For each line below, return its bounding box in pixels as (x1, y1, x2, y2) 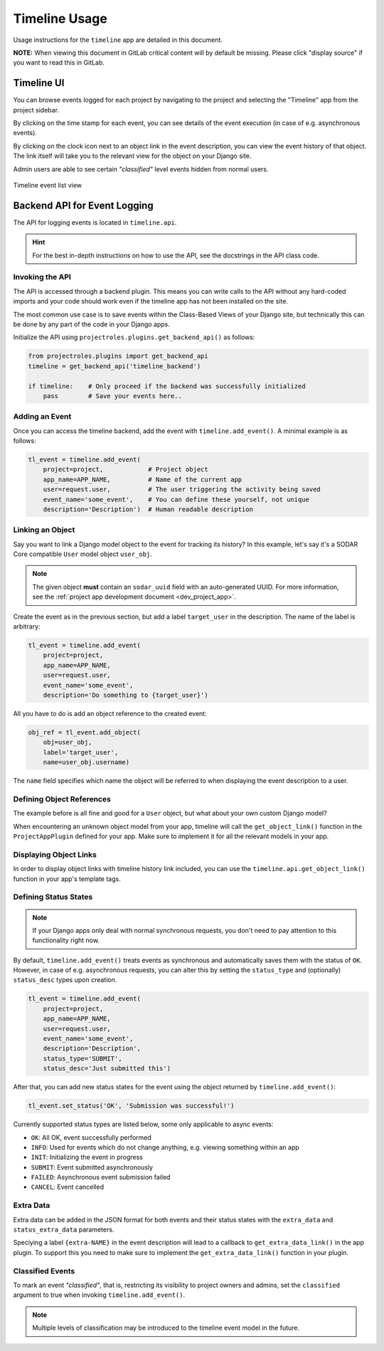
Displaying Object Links (13, 850, 97, 860)
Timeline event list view (13, 181, 82, 189)
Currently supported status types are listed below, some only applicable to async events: (13, 1120, 274, 1128)
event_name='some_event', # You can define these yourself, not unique (43, 495, 309, 503)
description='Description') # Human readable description (43, 505, 254, 513)
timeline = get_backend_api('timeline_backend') (28, 362, 201, 370)
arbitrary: (13, 622, 41, 631)
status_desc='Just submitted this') (43, 1064, 171, 1073)
